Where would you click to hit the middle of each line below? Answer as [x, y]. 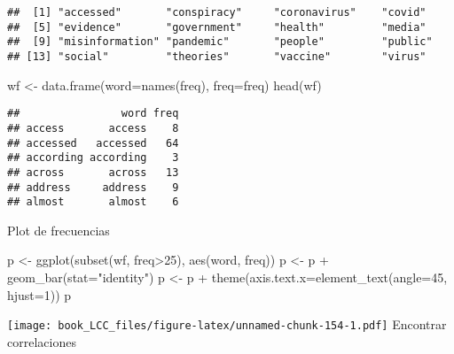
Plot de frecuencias [59, 230]
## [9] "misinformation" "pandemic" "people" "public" [220, 42]
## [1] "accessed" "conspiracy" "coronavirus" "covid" [217, 12]
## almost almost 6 [93, 202]
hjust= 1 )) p [39, 294]
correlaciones [42, 341]
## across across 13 [93, 172]
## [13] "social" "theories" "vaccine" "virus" [217, 56]
